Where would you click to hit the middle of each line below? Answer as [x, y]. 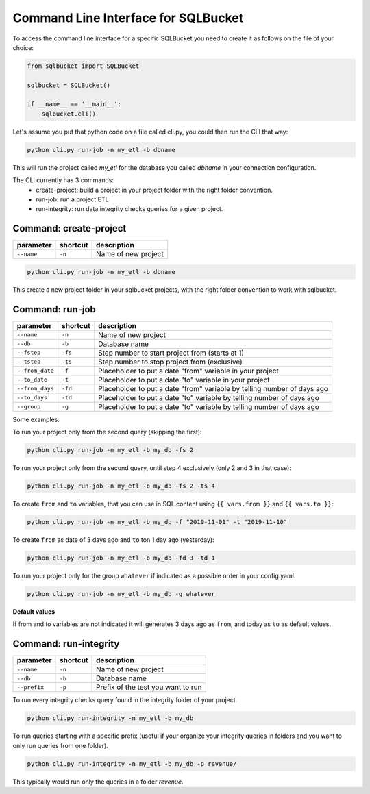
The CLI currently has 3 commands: [63, 180]
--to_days [32, 398]
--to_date [32, 380]
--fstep [29, 353]
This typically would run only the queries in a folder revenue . [98, 782]
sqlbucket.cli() [69, 114]
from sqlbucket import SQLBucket [83, 66]
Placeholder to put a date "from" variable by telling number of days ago [213, 388]
